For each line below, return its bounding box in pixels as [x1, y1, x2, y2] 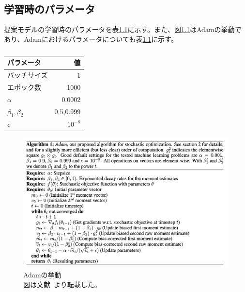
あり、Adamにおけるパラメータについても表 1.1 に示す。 [4, 34, 178, 44]
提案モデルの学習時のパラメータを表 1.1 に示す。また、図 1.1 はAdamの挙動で [4, 24, 242, 34]
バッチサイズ [7, 70, 48, 80]
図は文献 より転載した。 [23, 279, 101, 289]
